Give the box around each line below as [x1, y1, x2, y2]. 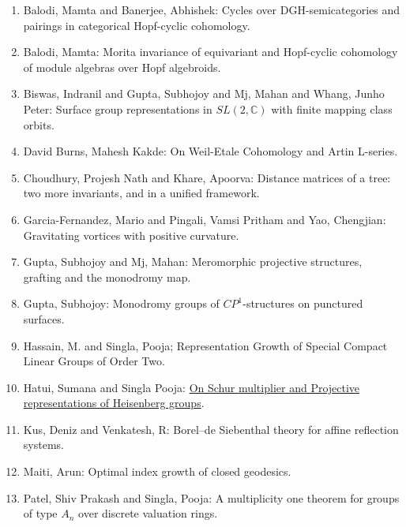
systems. [23, 436, 64, 453]
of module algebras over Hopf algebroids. [23, 58, 221, 75]
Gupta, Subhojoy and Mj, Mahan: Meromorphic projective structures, [23, 253, 363, 270]
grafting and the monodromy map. [23, 268, 191, 285]
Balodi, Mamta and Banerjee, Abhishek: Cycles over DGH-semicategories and [23, 2, 400, 17]
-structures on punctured [242, 295, 363, 312]
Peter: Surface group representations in [23, 100, 212, 117]
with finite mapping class [271, 100, 393, 117]
